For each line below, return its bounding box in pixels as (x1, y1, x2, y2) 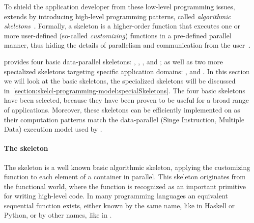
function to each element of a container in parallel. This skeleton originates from (4, 171, 246, 182)
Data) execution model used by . (4, 124, 102, 134)
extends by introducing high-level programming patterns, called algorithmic (4, 11, 231, 21)
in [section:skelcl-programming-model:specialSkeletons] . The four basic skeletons (4, 85, 246, 95)
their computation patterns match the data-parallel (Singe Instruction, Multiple (4, 114, 245, 124)
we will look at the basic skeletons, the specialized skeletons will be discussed (4, 76, 236, 86)
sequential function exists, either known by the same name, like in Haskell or (4, 200, 235, 210)
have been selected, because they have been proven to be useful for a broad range (4, 95, 249, 105)
